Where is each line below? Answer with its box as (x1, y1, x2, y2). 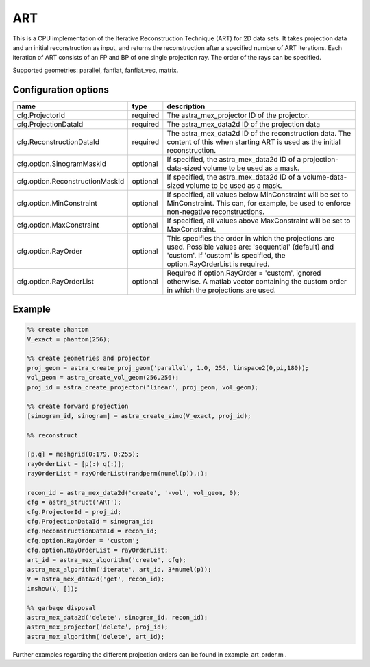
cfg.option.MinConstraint (16, 198, 97, 208)
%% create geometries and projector (27, 354, 151, 363)
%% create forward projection (27, 402, 129, 411)
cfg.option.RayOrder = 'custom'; (27, 537, 140, 544)
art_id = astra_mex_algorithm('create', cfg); (27, 556, 186, 563)
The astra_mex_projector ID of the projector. (166, 110, 310, 120)
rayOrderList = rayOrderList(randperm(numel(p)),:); (27, 470, 208, 478)
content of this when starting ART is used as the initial (166, 137, 341, 147)
